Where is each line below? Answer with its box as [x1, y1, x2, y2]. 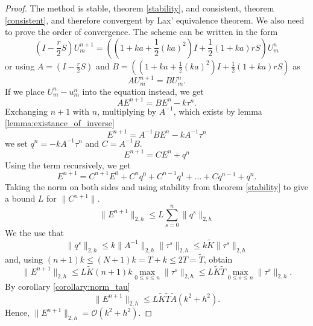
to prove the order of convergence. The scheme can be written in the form [5, 25, 278, 38]
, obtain [203, 252, 233, 265]
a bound [5, 192, 36, 205]
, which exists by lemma [173, 104, 262, 117]
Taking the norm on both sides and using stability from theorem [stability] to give [5, 180, 308, 193]
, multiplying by [97, 104, 157, 117]
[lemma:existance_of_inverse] [5, 117, 115, 129]
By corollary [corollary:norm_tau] [5, 280, 130, 292]
